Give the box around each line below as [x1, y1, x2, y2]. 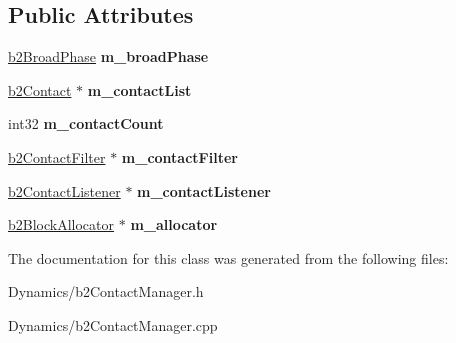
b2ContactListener [8, 180, 121, 201]
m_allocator [130, 214, 218, 235]
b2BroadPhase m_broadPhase [8, 46, 209, 67]
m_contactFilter [121, 146, 238, 167]
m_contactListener [137, 180, 271, 201]
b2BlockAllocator [8, 214, 115, 235]
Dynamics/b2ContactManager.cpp [8, 314, 218, 335]
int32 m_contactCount [8, 113, 164, 134]
